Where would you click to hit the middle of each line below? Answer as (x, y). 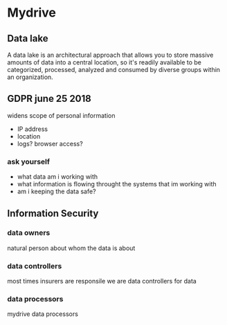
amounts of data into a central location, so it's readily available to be (105, 62)
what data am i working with (57, 177)
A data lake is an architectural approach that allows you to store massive (110, 55)
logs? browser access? (50, 143)
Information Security (53, 213)
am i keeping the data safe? (56, 191)
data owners (29, 233)
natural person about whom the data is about (71, 248)
